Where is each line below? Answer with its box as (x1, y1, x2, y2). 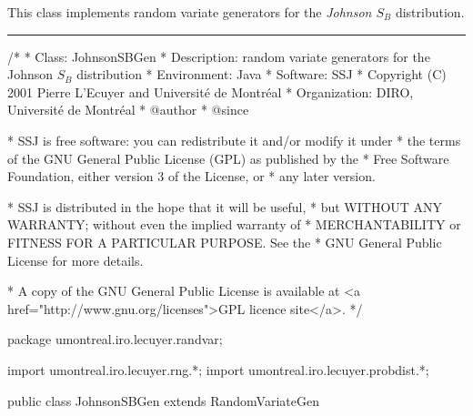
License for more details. (7, 250, 144, 269)
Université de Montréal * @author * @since (7, 100, 249, 119)
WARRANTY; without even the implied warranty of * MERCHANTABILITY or (7, 215, 461, 234)
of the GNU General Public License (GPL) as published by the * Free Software (7, 148, 449, 167)
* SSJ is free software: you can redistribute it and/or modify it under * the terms (7, 130, 461, 149)
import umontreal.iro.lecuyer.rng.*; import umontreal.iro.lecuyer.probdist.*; (7, 360, 429, 379)
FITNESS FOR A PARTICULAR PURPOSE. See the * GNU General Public (7, 232, 442, 251)
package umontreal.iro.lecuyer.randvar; (7, 330, 223, 349)
